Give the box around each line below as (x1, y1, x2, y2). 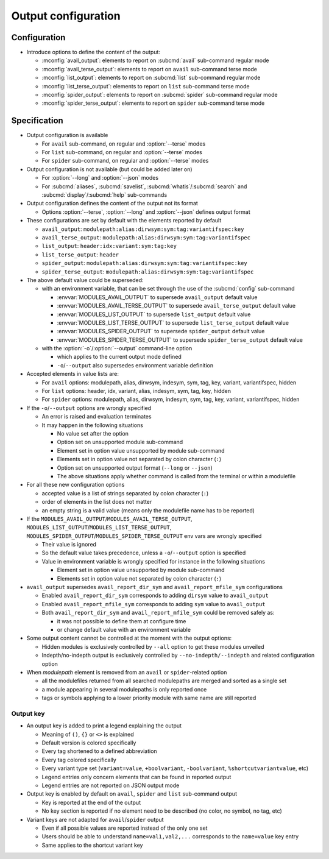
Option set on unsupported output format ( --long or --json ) (57, 464, 213, 472)
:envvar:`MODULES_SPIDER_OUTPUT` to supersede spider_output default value (57, 328, 265, 335)
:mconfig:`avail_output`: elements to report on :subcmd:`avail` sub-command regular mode (41, 57, 269, 64)
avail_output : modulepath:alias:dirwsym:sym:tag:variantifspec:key (41, 225, 244, 233)
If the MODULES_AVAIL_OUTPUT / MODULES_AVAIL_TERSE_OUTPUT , (26, 515, 193, 522)
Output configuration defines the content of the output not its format (26, 200, 198, 207)
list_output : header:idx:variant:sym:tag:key (41, 242, 177, 250)
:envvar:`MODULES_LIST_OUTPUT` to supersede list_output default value (57, 311, 251, 318)
